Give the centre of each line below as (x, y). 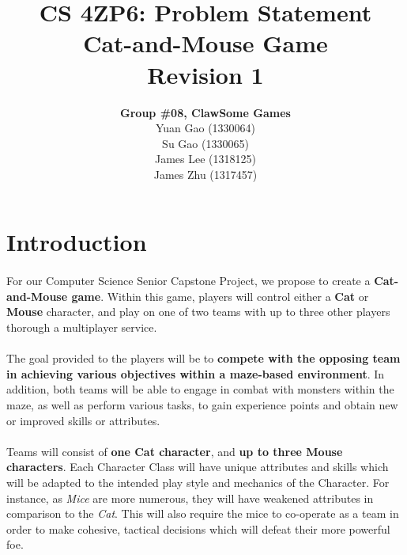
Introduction (77, 242)
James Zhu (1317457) (205, 174)
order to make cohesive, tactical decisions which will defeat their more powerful (198, 528)
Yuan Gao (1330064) (205, 128)
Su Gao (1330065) (205, 143)
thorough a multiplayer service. (82, 327)
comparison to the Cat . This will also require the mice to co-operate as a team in (203, 513)
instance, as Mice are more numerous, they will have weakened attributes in (190, 498)
